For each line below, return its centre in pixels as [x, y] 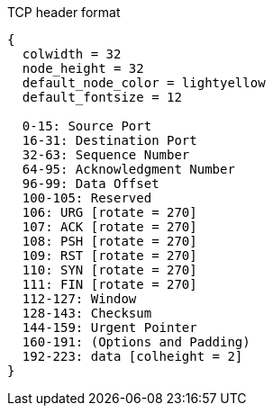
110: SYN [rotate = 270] [109, 270]
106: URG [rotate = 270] [109, 212]
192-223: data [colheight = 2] [132, 356]
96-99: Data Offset [91, 184]
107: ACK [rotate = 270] [109, 227]
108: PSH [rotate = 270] [109, 241]
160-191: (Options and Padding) [136, 342]
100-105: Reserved [87, 198]
